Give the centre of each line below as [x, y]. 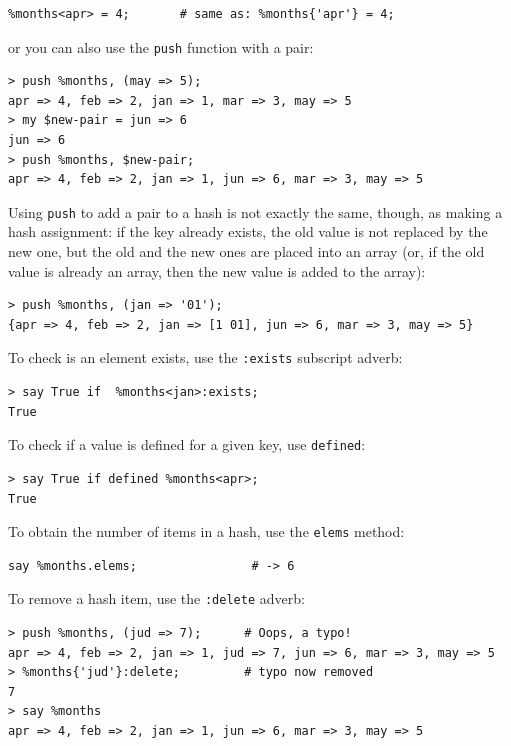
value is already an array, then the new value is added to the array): [217, 270]
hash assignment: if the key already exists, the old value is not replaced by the [248, 231]
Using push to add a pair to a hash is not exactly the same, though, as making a [255, 211]
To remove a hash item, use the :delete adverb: [156, 598]
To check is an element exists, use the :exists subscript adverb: [205, 357]
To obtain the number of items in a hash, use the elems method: [206, 531]
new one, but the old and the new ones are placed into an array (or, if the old [246, 251]
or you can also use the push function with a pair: [161, 46]
